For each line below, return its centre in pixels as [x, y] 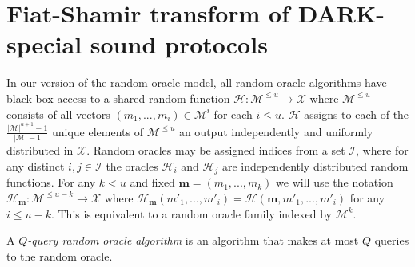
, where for [382, 150]
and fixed [152, 182]
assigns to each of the [357, 114]
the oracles [132, 165]
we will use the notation [335, 182]
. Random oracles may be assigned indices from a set [216, 150]
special [44, 44]
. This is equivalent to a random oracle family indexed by [191, 213]
